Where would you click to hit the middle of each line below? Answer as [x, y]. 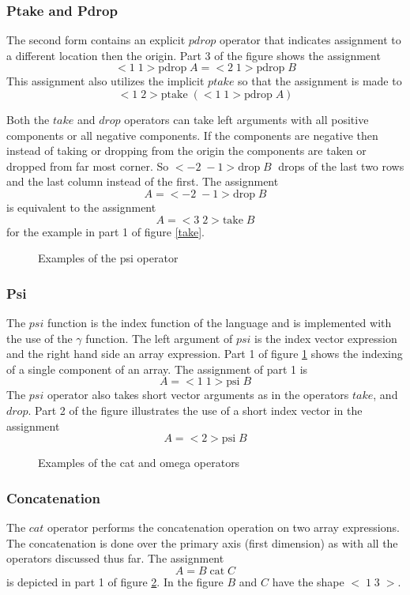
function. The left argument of [159, 338]
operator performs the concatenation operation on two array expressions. [223, 527]
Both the [28, 119]
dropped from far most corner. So [88, 166]
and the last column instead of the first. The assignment [143, 181]
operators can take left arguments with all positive [246, 119]
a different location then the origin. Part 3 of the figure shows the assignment [194, 55]
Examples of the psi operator [108, 258]
